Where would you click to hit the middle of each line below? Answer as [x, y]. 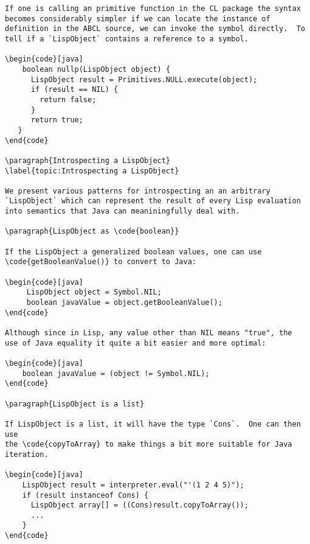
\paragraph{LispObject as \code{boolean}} [92, 232]
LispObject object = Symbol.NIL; [94, 292]
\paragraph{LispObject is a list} [75, 404]
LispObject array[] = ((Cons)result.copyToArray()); [139, 505]
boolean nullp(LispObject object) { [96, 69]
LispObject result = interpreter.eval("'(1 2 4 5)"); [133, 485]
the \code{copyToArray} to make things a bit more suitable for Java [149, 445]
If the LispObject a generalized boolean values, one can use [133, 252]
